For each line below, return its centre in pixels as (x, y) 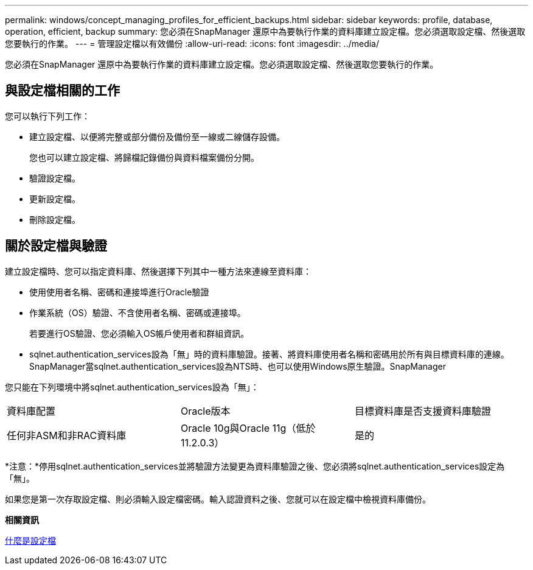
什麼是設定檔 (30, 540)
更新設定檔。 (55, 199)
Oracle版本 (205, 411)
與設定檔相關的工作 (62, 91)
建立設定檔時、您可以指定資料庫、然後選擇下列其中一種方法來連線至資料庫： (158, 271)
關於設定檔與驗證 (56, 246)
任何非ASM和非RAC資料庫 (67, 435)
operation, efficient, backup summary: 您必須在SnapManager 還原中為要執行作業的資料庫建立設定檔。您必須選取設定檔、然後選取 (265, 31)
